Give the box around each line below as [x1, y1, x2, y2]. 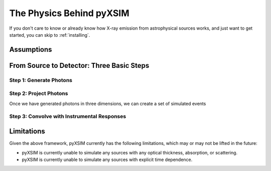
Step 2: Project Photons [9, 90, 68, 97]
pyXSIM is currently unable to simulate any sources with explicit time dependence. [22, 156, 193, 162]
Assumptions [9, 45, 52, 54]
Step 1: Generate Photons [9, 76, 73, 83]
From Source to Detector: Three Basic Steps [9, 61, 150, 70]
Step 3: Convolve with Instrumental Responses [9, 113, 126, 120]
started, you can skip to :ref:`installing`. [9, 32, 90, 38]
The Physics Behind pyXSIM [9, 8, 129, 19]
